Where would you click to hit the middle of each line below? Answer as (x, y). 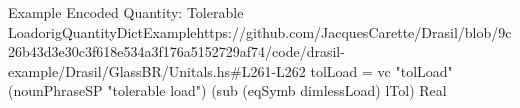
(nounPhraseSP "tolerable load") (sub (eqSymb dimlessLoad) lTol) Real (227, 90)
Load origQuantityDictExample (102, 31)
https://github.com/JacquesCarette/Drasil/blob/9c (354, 31)
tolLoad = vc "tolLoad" (381, 70)
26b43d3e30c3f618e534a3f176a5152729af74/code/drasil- (176, 51)
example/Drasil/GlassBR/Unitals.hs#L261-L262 (157, 70)
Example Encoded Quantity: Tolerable (126, 12)
